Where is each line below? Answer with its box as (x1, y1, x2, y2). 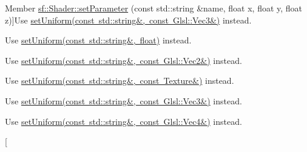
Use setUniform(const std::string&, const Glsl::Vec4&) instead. (5, 115, 242, 127)
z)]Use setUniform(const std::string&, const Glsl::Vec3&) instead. (5, 13, 252, 26)
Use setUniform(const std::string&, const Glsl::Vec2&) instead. (5, 54, 242, 66)
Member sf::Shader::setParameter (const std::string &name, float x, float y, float (5, 2, 303, 14)
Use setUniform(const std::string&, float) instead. (5, 34, 192, 46)
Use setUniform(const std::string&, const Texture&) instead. (5, 74, 234, 87)
